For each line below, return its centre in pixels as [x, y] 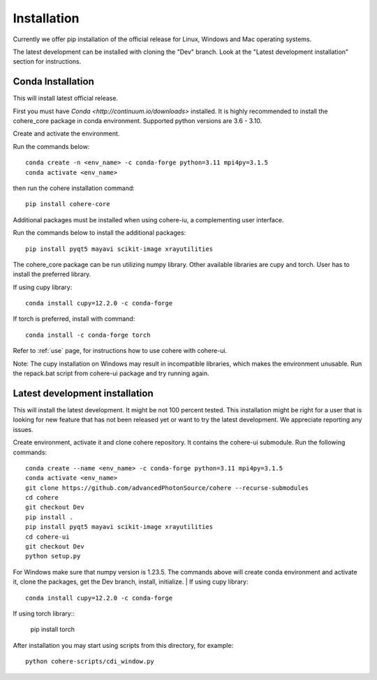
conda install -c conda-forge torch [88, 335]
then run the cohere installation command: [74, 188]
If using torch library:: [44, 613]
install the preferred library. [52, 274]
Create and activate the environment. [66, 133]
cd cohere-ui [47, 537]
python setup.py [53, 556]
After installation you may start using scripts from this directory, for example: [123, 645]
